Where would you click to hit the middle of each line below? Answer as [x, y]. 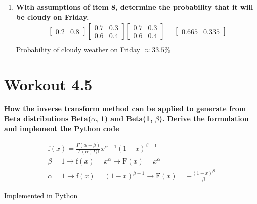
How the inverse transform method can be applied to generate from [125, 108]
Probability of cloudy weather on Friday [78, 49]
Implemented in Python [41, 195]
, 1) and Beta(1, [124, 118]
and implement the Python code [62, 128]
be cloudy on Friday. [52, 16]
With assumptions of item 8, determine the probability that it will [135, 7]
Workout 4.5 [48, 84]
